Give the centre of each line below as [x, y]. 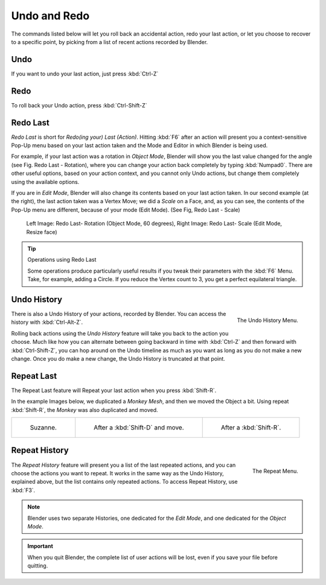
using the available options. [45, 182]
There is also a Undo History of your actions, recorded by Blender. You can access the [119, 314]
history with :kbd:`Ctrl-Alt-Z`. [47, 322]
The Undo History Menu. [267, 320]
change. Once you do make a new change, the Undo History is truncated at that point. [118, 358]
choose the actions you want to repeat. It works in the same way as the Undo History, [118, 473]
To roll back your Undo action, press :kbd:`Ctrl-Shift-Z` [79, 105]
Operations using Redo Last [62, 260]
